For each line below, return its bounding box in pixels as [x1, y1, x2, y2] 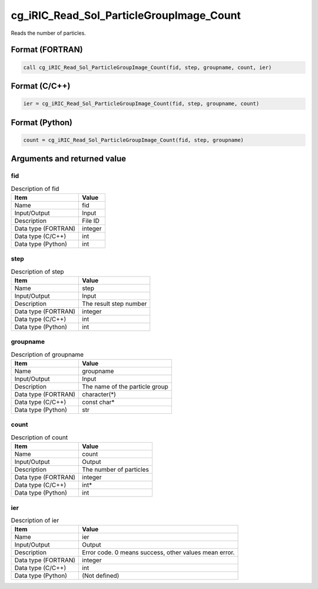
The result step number [82, 300, 147, 308]
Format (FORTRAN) [11, 45, 83, 55]
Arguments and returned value [11, 154, 127, 164]
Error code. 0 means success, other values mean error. [82, 548, 235, 557]
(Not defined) [82, 572, 120, 580]
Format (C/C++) [11, 81, 71, 91]
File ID [82, 216, 100, 225]
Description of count [11, 433, 68, 442]
